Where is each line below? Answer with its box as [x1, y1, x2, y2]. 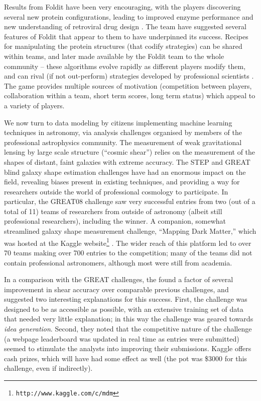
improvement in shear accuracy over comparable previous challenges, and [4, 284, 229, 294]
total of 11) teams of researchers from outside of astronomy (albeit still [4, 206, 222, 216]
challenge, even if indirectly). [4, 363, 93, 373]
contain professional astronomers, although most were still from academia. [4, 257, 232, 268]
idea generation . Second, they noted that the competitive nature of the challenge [4, 323, 252, 334]
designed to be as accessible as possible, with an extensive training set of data [4, 303, 243, 314]
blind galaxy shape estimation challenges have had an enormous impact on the [4, 166, 246, 177]
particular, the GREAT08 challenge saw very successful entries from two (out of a [4, 196, 255, 207]
